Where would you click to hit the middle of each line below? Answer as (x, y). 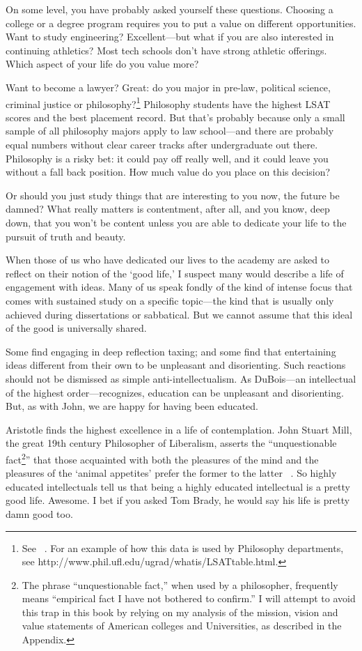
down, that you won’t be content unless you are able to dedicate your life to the (176, 222)
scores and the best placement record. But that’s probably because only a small (175, 117)
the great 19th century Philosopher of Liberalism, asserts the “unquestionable (171, 443)
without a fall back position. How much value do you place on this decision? (168, 172)
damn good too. (39, 513)
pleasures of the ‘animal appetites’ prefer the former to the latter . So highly (171, 473)
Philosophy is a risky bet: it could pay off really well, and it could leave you (167, 158)
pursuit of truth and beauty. (66, 236)
